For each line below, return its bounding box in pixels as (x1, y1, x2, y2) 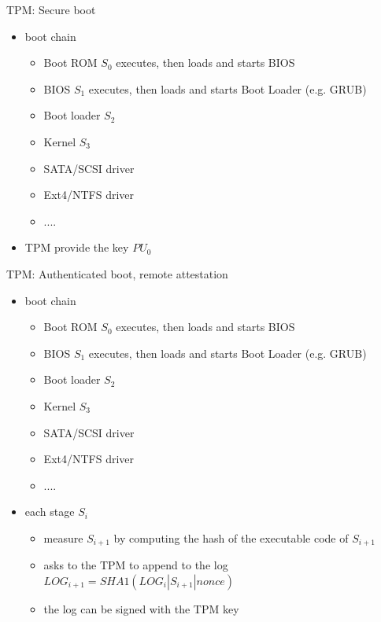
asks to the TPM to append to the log (43, 557, 228, 573)
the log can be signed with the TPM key (43, 600, 239, 616)
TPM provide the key (24, 239, 129, 256)
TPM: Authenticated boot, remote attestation (6, 265, 228, 282)
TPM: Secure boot (6, 2, 96, 17)
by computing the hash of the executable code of (113, 529, 349, 546)
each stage (24, 503, 75, 520)
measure (43, 529, 83, 546)
